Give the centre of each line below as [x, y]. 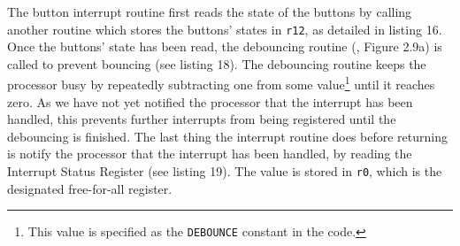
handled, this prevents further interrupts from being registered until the [202, 119]
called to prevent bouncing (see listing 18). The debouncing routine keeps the [217, 63]
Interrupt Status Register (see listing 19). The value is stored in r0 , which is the [225, 171]
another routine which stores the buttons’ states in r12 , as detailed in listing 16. [225, 29]
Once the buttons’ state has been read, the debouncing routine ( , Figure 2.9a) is [225, 46]
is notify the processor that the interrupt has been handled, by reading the [210, 154]
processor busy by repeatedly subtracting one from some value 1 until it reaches [221, 83]
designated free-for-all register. [90, 188]
